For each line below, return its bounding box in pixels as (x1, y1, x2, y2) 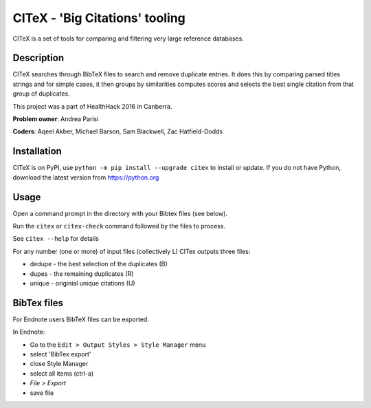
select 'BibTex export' (30, 350, 91, 358)
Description (12, 52, 65, 64)
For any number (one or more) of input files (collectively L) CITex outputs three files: (12, 247, 251, 255)
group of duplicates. (12, 89, 70, 98)
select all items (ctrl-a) (30, 369, 94, 378)
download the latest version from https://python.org (12, 173, 159, 182)
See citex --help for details (12, 235, 100, 243)
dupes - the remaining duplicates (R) (30, 269, 134, 278)
